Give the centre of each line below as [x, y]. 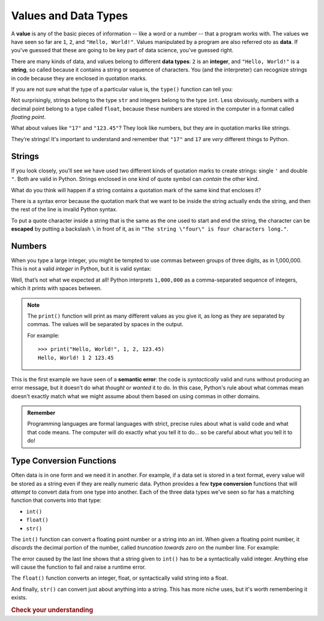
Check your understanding [52, 610]
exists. [19, 598]
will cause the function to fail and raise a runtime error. [79, 567]
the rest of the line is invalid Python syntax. [64, 210]
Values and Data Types [70, 16]
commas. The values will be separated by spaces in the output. [105, 324]
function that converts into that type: [56, 500]
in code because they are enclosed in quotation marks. [79, 78]
